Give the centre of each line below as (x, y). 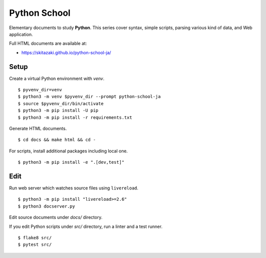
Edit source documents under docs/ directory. (56, 218)
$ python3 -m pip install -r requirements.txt (75, 117)
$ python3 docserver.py (47, 206)
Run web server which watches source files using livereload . (74, 188)
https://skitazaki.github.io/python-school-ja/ (66, 52)
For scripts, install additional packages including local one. (68, 151)
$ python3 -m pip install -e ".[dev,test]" (71, 162)
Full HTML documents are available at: (48, 43)
